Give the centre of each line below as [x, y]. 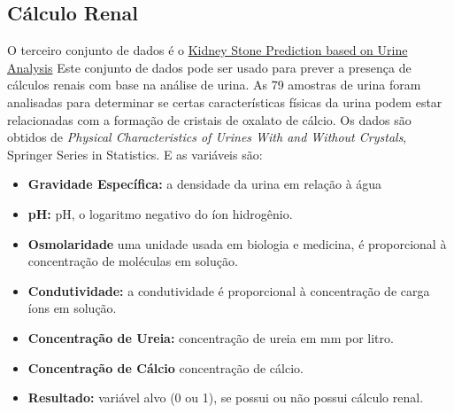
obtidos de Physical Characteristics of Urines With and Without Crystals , [207, 137]
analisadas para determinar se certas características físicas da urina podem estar [225, 101]
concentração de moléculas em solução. [133, 261]
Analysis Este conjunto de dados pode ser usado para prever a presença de [209, 67]
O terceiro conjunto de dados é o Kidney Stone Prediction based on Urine [208, 50]
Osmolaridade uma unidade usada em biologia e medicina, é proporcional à [237, 243]
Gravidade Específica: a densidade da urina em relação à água [205, 184]
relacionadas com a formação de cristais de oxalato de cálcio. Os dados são [209, 119]
